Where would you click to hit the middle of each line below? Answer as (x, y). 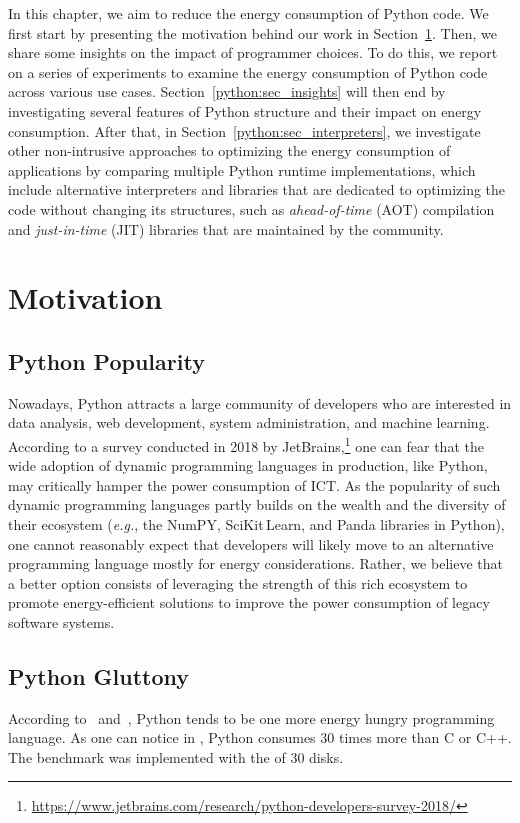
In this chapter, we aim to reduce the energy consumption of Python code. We (248, 13)
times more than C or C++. (425, 737)
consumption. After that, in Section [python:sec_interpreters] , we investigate (244, 130)
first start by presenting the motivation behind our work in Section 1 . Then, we (252, 32)
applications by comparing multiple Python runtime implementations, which (242, 169)
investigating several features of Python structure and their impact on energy (245, 110)
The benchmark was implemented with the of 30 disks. (176, 756)
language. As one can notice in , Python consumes (162, 737)
